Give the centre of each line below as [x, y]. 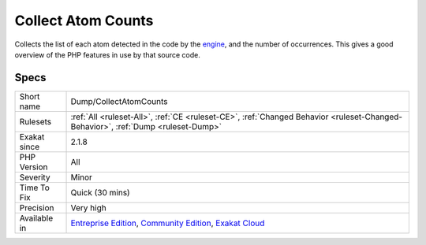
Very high [88, 207]
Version [34, 167]
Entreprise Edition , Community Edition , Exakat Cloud [168, 223]
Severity [35, 177]
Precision [37, 207]
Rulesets [35, 121]
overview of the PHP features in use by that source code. [108, 54]
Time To [35, 187]
